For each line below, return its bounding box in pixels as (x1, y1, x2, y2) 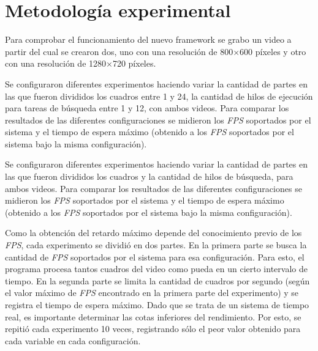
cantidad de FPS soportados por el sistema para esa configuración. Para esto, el (5, 250, 305, 263)
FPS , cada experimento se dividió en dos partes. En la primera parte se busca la (5, 238, 307, 251)
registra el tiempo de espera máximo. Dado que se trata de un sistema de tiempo (5, 298, 309, 311)
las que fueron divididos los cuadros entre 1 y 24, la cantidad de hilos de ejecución (5, 89, 313, 102)
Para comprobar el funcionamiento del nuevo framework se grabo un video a (5, 33, 292, 46)
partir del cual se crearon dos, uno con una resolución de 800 (5, 45, 233, 57)
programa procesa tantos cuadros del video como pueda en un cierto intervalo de (5, 262, 308, 275)
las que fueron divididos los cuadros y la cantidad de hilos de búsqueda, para (5, 170, 293, 183)
